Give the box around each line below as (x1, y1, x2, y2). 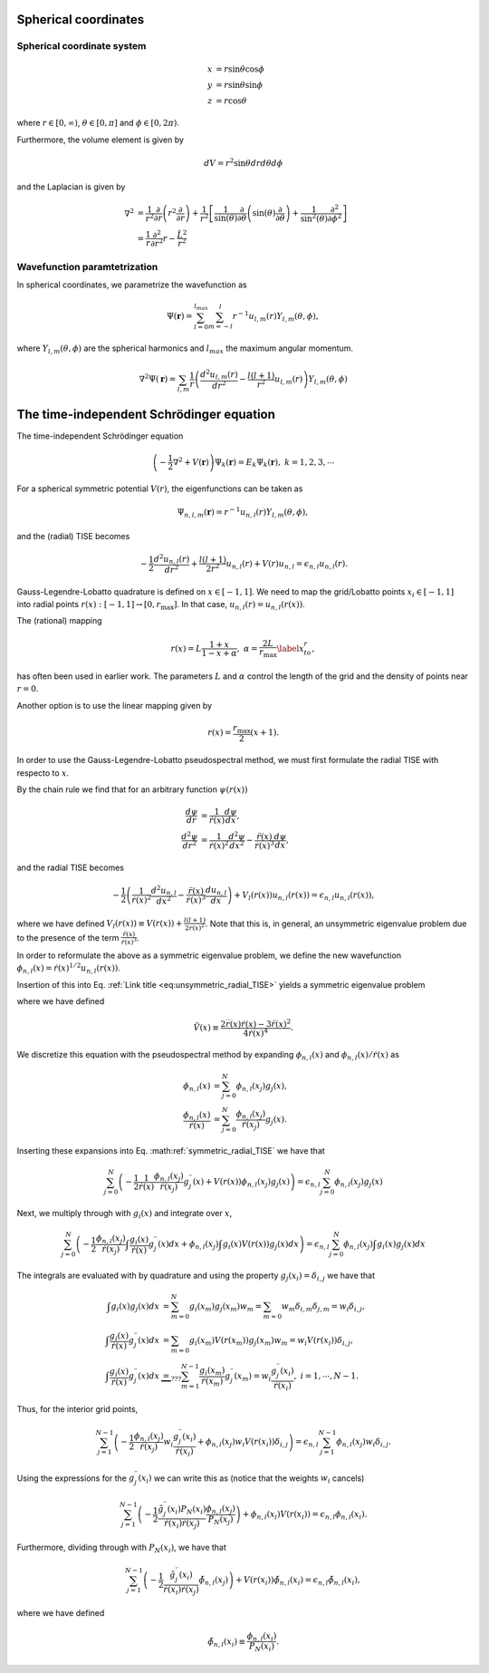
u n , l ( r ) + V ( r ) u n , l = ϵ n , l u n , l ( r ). (225, 558, 349, 571)
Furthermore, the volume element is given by (16, 134, 185, 145)
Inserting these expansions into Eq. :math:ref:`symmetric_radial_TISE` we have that (16, 1146, 325, 1156)
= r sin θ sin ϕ (216, 80, 264, 91)
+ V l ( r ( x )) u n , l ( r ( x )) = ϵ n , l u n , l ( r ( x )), (234, 889, 375, 902)
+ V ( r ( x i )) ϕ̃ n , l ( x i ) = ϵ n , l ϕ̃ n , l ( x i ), (235, 1575, 361, 1588)
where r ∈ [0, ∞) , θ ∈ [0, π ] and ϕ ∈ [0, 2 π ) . (16, 118, 180, 129)
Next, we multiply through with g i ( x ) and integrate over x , (16, 1208, 233, 1221)
